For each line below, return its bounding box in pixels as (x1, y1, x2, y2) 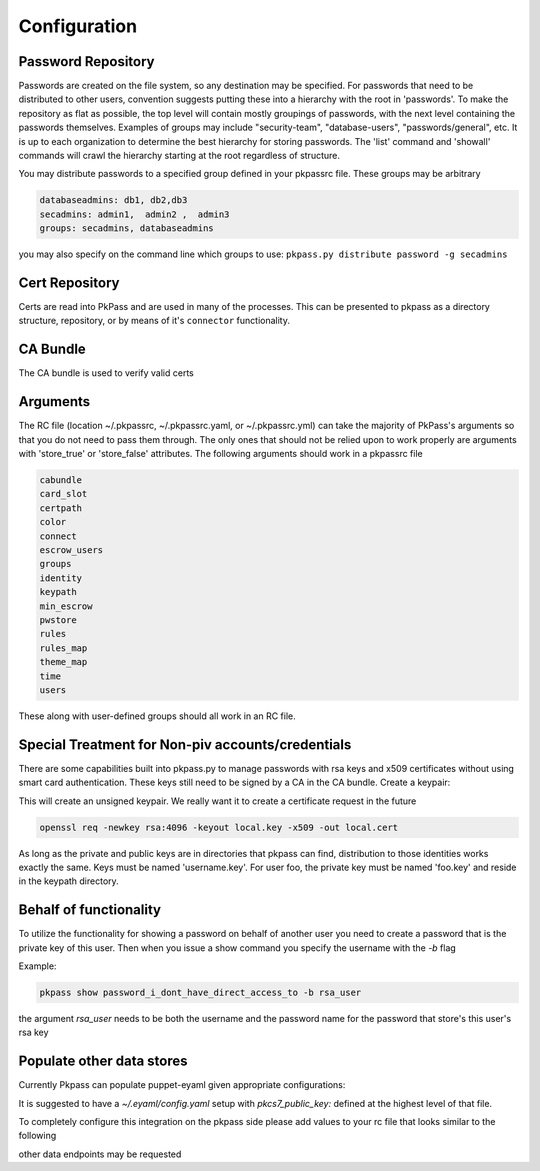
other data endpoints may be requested (18, 1148, 182, 1160)
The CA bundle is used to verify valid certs (18, 367, 194, 379)
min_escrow (39, 600, 93, 612)
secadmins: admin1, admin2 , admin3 (39, 208, 230, 220)
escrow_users (39, 544, 104, 555)
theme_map (39, 656, 88, 668)
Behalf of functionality (18, 901, 162, 919)
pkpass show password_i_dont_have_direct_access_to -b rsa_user (39, 986, 362, 998)
